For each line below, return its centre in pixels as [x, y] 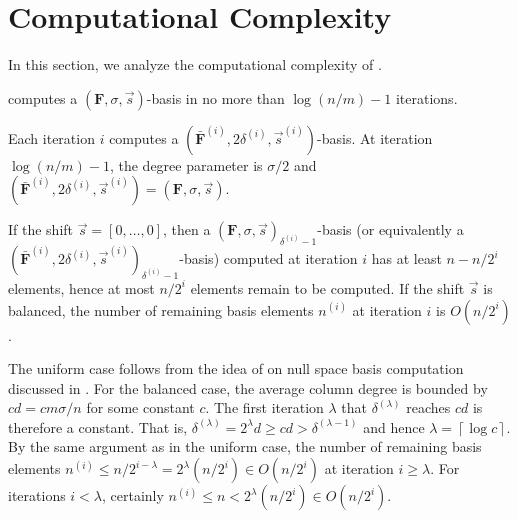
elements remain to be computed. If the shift [327, 287]
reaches [428, 407]
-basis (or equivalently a [390, 229]
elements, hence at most [81, 287]
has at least [406, 258]
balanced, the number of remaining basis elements [161, 309]
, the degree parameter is [186, 164]
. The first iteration [264, 407]
